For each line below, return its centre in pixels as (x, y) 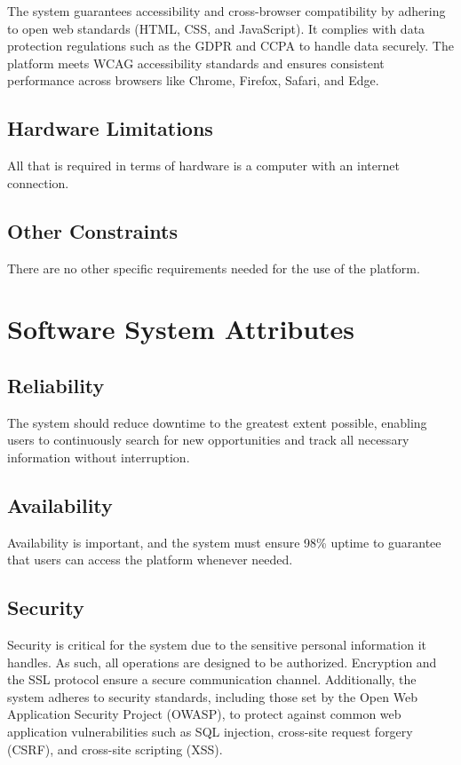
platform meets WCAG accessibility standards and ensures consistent (196, 63)
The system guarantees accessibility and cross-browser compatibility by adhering (227, 11)
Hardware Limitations (110, 128)
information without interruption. (99, 457)
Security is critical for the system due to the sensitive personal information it (217, 645)
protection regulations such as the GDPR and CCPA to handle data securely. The (230, 46)
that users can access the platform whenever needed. (150, 560)
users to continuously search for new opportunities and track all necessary (208, 440)
